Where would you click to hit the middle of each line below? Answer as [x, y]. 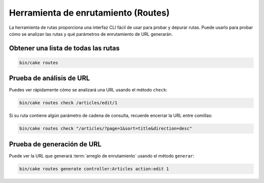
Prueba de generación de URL [55, 144]
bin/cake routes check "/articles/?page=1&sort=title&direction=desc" [106, 129]
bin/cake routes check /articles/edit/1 [68, 103]
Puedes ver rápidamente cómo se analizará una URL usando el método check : [88, 90]
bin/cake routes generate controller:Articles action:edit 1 [94, 169]
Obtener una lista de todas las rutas [64, 48]
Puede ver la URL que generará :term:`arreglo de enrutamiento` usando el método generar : [102, 156]
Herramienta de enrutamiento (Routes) [89, 13]
